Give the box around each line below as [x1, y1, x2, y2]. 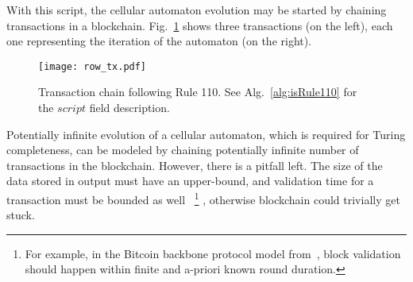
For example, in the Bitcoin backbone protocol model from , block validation [25, 245, 401, 261]
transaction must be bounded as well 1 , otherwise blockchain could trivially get [6, 189, 400, 207]
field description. [89, 99, 170, 116]
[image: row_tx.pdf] [38, 60, 147, 72]
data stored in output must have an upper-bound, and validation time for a [6, 172, 374, 189]
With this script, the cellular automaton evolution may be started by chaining [6, 2, 387, 17]
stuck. [6, 207, 35, 223]
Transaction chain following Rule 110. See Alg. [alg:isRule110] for [38, 83, 357, 100]
